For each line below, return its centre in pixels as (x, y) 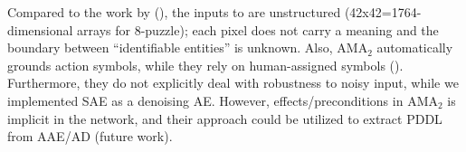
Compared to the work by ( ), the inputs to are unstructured (174, 12)
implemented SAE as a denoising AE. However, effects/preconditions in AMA (223, 100)
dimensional (40, 29)
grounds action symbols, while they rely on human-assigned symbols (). (205, 65)
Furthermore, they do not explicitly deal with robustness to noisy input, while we (233, 83)
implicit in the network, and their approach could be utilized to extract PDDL (225, 118)
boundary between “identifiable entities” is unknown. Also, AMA (188, 47)
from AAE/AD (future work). (90, 136)
